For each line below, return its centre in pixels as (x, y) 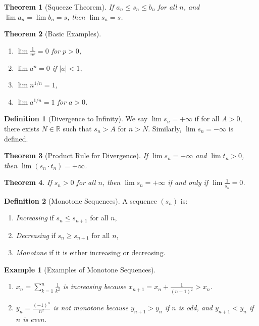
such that (77, 128)
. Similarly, (165, 128)
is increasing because (94, 286)
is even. (35, 319)
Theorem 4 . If (28, 182)
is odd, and (195, 308)
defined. (16, 138)
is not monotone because (91, 308)
